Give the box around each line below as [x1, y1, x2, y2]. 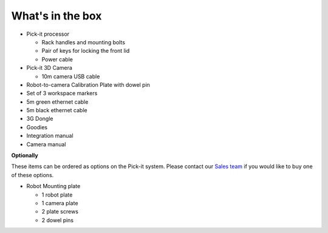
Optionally [11, 152, 39, 159]
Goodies [26, 123, 48, 130]
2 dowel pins [41, 216, 74, 224]
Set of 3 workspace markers [26, 90, 98, 97]
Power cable [41, 55, 73, 63]
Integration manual [26, 132, 73, 140]
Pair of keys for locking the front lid [41, 47, 130, 55]
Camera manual [26, 140, 66, 148]
